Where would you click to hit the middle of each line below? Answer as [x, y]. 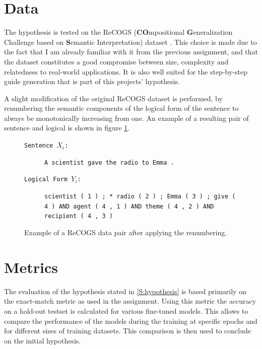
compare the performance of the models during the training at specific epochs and [131, 321]
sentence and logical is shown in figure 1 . [67, 128]
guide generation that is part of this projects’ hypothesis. [92, 81]
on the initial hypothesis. [43, 340]
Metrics [31, 267]
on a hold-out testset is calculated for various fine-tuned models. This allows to [126, 310]
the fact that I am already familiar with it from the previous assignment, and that [131, 52]
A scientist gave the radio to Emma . [109, 162]
